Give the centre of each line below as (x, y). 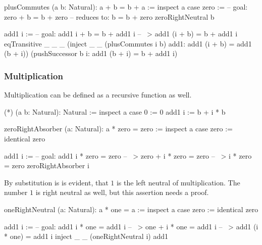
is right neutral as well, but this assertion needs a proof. (122, 192)
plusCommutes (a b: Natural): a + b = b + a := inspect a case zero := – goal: (126, 7)
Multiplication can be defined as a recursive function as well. (98, 95)
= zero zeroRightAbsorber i (47, 165)
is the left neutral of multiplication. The (178, 182)
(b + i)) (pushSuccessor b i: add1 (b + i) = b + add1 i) (91, 53)
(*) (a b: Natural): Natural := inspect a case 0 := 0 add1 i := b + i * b (115, 111)
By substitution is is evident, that (56, 182)
